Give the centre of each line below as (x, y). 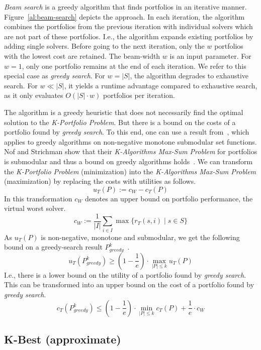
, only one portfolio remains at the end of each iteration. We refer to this (134, 66)
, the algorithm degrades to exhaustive (189, 76)
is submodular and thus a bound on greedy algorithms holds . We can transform (128, 161)
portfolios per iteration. (139, 95)
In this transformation (38, 198)
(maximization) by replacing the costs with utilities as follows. (100, 181)
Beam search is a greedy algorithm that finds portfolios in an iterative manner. (125, 7)
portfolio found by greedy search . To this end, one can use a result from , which (127, 132)
